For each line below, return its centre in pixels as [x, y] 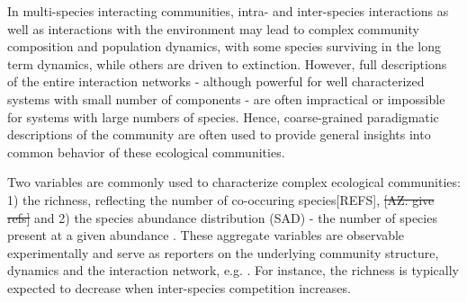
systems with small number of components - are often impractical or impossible [226, 98]
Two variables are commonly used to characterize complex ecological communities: [234, 182]
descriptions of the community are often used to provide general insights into [219, 134]
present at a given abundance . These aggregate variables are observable [206, 235]
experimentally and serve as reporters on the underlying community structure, [223, 252]
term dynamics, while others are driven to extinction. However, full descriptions [227, 63]
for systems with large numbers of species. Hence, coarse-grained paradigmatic [223, 116]
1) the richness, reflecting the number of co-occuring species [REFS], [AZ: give [221, 199]
